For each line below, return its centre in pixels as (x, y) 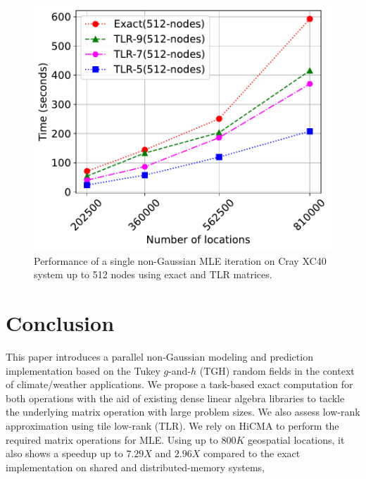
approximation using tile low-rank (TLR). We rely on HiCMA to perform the (172, 426)
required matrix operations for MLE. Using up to (112, 439)
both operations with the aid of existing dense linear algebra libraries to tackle (175, 398)
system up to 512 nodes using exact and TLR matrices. (153, 274)
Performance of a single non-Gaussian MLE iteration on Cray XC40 (180, 260)
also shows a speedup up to (64, 453)
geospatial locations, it (296, 439)
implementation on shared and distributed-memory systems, (135, 467)
